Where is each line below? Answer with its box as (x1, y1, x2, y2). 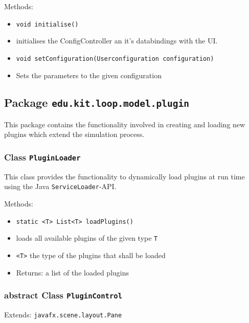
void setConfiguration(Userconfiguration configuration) (16, 55, 214, 62)
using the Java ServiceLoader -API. (4, 181, 117, 192)
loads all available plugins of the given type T (16, 233, 158, 243)
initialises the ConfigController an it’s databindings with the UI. (16, 35, 218, 46)
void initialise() (16, 20, 79, 28)
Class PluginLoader (4, 150, 81, 163)
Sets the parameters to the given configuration (16, 70, 162, 80)
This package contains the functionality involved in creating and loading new (4, 119, 245, 129)
